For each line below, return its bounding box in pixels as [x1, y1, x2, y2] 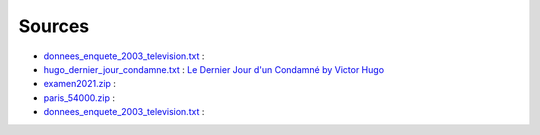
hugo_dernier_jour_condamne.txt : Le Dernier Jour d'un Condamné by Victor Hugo [43, 63, 385, 75]
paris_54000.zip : [43, 91, 115, 104]
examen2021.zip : [43, 78, 117, 90]
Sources [18, 15, 90, 37]
